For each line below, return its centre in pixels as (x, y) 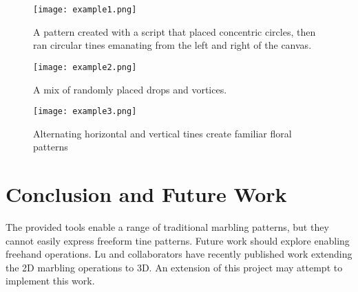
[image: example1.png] (85, 10)
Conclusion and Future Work (146, 194)
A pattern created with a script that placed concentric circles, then (175, 31)
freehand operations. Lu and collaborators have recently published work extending (179, 254)
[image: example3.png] (85, 112)
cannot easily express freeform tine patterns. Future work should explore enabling (178, 240)
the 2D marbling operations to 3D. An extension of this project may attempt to (174, 267)
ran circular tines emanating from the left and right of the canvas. (172, 45)
